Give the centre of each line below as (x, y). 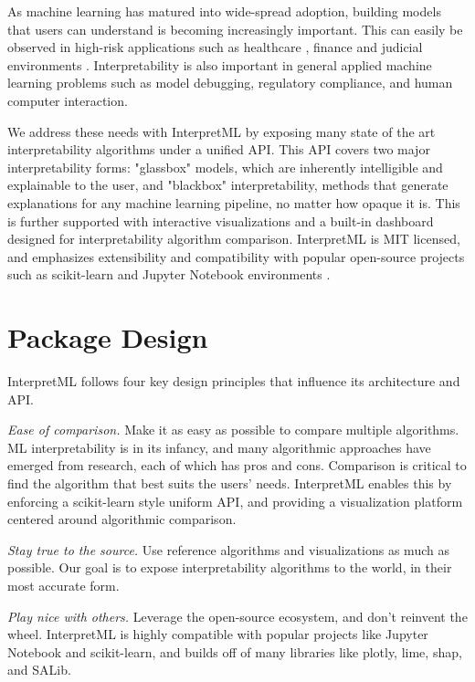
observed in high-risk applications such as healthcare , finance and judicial (215, 47)
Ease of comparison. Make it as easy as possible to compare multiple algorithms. (233, 430)
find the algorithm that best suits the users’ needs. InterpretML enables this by (230, 483)
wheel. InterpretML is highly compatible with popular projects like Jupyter (218, 634)
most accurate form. (63, 585)
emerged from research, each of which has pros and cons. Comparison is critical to (237, 465)
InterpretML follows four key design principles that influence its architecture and (234, 381)
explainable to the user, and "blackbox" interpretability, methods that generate (228, 185)
